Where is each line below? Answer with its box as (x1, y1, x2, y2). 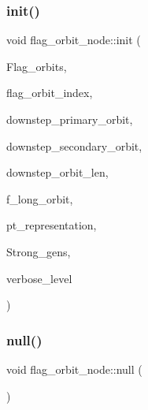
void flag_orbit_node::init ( (6, 32, 141, 48)
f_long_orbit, (6, 190, 73, 207)
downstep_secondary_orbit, (6, 137, 142, 154)
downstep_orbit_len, (6, 164, 109, 181)
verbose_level (6, 270, 72, 286)
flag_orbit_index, (6, 84, 93, 101)
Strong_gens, (6, 243, 71, 259)
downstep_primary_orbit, (6, 111, 133, 127)
